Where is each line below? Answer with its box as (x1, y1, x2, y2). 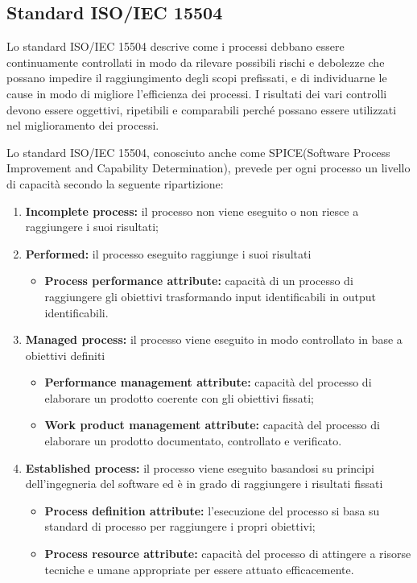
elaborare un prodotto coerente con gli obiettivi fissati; (44, 389, 314, 406)
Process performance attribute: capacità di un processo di (44, 272, 353, 289)
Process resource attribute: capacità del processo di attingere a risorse (44, 545, 411, 562)
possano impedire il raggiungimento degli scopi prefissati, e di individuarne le (6, 69, 387, 86)
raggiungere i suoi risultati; (25, 218, 159, 235)
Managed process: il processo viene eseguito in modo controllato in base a (25, 331, 403, 348)
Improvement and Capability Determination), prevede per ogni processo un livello (6, 159, 411, 176)
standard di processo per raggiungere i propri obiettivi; (44, 518, 316, 535)
